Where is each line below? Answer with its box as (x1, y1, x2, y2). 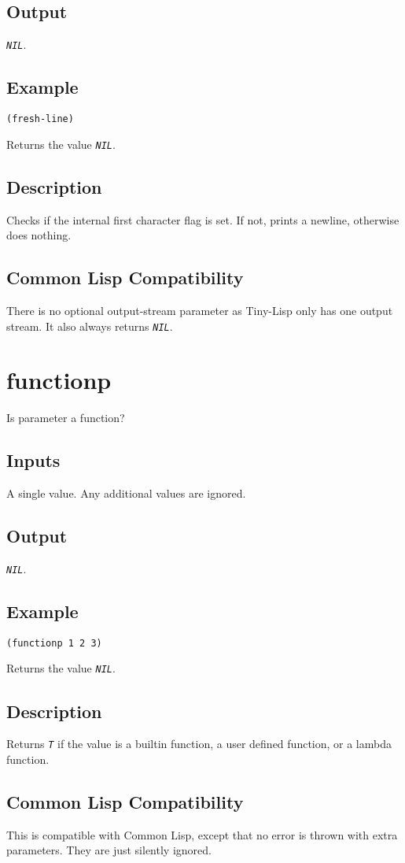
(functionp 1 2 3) (6, 637, 102, 649)
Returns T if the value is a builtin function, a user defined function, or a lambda (6, 735, 392, 752)
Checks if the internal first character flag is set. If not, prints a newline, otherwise (6, 211, 399, 228)
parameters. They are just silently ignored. (6, 842, 212, 858)
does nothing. (6, 227, 72, 243)
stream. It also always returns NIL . (6, 317, 173, 334)
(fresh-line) (6, 113, 74, 125)
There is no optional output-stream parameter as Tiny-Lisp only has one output (6, 302, 393, 318)
